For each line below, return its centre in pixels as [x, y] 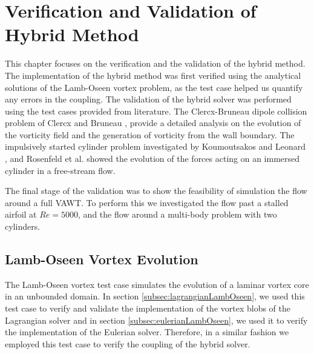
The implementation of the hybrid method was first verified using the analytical [153, 75]
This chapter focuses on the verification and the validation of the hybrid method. [155, 63]
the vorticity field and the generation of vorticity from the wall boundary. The [150, 134]
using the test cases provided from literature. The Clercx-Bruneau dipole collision [156, 111]
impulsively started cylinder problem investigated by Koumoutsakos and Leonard [155, 146]
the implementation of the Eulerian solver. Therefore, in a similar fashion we [147, 332]
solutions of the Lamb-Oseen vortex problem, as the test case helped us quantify [154, 87]
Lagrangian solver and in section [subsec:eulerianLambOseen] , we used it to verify [156, 320]
